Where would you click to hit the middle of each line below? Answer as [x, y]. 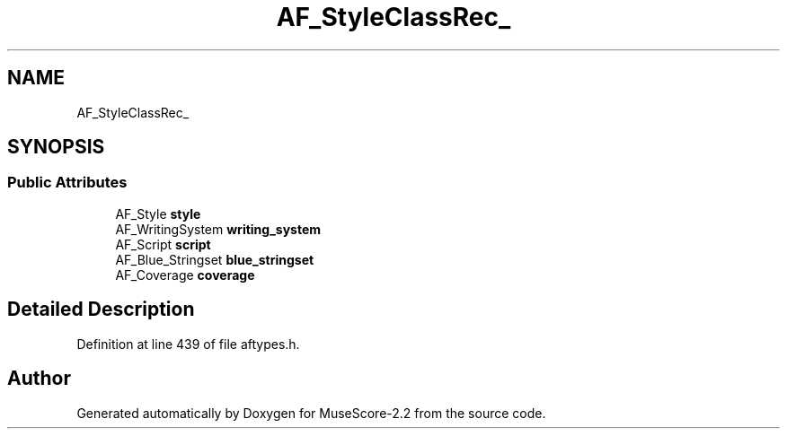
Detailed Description [101, 310]
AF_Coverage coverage [185, 275]
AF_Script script [163, 244]
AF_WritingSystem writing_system [218, 229]
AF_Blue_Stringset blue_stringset [215, 259]
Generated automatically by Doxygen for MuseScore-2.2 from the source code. [311, 413]
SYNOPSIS [56, 147]
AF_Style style [158, 214]
